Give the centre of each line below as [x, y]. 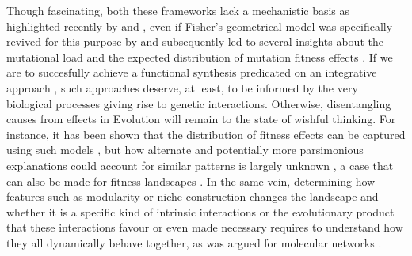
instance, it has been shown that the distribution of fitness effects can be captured [206, 134]
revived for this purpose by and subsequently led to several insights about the [195, 41]
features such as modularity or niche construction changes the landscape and [193, 196]
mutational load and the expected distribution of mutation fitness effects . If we [200, 56]
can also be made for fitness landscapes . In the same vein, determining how [191, 181]
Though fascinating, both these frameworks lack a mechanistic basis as [178, 10]
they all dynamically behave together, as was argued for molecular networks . [194, 242]
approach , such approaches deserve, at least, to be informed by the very [182, 87]
